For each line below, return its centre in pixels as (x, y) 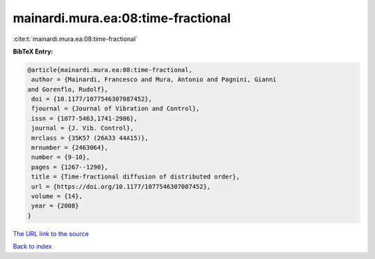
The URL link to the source (51, 233)
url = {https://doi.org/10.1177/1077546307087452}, (121, 186)
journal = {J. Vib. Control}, (83, 128)
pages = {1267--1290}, (70, 167)
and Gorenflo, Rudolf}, (68, 89)
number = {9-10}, (61, 157)
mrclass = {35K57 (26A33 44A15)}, (90, 138)
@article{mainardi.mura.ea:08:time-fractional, (110, 70)
